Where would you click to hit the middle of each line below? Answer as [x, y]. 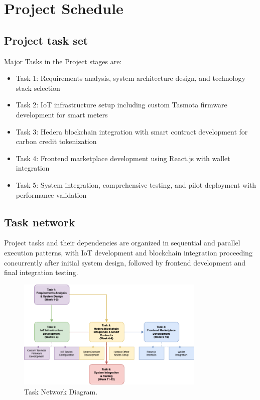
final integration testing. [41, 272]
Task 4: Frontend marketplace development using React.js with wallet [123, 158]
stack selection [38, 88]
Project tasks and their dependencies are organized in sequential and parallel [122, 243]
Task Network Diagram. [61, 391]
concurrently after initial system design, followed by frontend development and [125, 262]
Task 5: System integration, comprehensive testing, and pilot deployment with [136, 184]
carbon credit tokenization [56, 141]
